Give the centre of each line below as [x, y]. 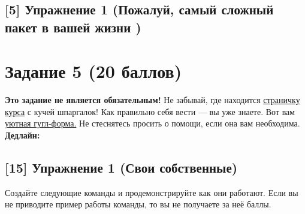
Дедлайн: [22, 135]
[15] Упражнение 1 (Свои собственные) [121, 168]
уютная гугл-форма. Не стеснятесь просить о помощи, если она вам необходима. [152, 123]
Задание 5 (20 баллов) [93, 71]
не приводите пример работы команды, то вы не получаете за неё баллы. [138, 204]
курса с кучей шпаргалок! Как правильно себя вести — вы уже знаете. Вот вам [150, 111]
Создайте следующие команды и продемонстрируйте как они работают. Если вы [152, 192]
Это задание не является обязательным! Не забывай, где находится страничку [152, 100]
